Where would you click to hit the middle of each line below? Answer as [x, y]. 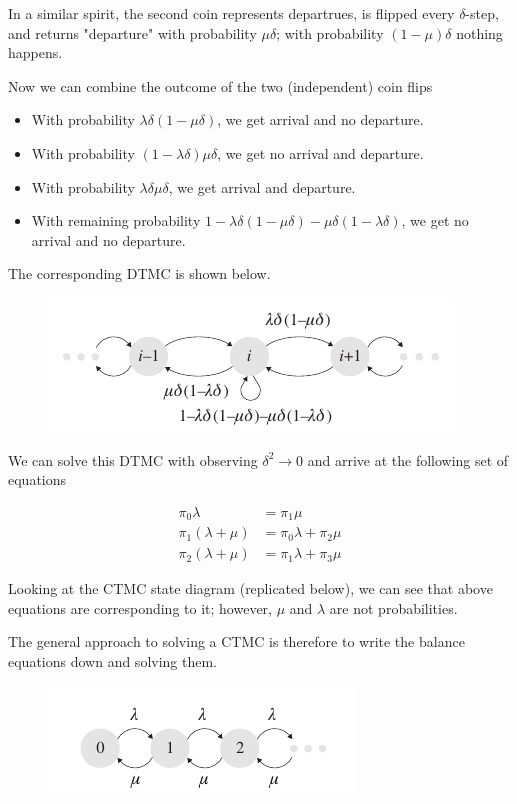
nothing [479, 32]
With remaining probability [116, 220]
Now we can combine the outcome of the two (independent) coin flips [220, 85]
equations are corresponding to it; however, [140, 607]
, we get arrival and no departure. [320, 119]
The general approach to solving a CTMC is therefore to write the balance [236, 641]
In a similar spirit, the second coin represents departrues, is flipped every [231, 13]
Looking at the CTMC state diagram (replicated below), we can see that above [250, 588]
